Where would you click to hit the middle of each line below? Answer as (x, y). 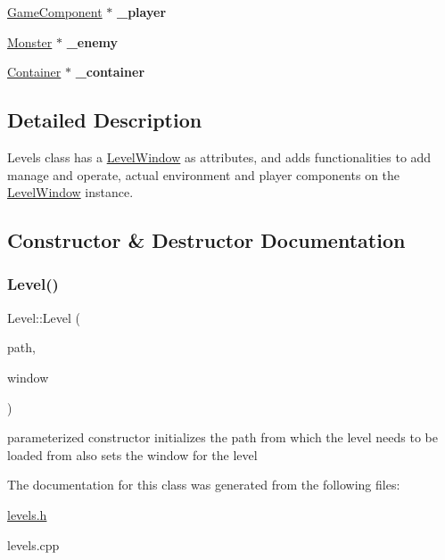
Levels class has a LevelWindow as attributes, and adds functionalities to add (219, 156)
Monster (30, 41)
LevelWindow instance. (70, 192)
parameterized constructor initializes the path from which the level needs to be (223, 437)
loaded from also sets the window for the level (132, 454)
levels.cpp (33, 544)
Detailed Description (105, 120)
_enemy (92, 41)
